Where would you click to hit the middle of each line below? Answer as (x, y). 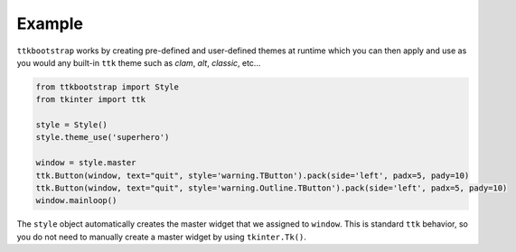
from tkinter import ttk (91, 100)
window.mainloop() (76, 201)
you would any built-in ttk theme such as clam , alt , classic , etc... (139, 62)
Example (50, 23)
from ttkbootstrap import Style (108, 87)
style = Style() (72, 125)
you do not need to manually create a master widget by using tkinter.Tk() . (162, 237)
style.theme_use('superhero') (103, 137)
